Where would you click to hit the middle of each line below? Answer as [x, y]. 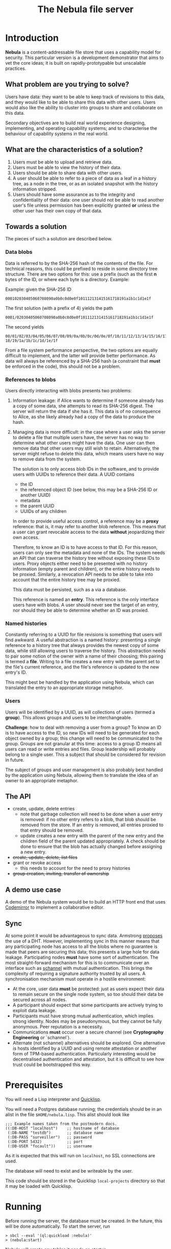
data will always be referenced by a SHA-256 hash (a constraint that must [83, 361]
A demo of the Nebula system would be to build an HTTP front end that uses [85, 902]
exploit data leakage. [35, 1010]
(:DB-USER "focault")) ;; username [50, 1146]
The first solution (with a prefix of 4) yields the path [59, 308]
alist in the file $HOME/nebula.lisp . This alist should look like [67, 1115]
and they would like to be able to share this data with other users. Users [80, 102]
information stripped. [35, 189]
